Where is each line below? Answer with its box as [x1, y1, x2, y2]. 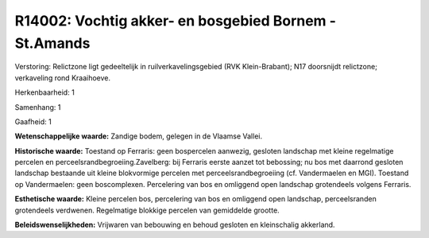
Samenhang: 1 [14, 102, 61, 111]
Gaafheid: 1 [14, 116, 52, 127]
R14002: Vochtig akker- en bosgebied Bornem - [14, 12, 337, 29]
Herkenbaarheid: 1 [14, 88, 75, 97]
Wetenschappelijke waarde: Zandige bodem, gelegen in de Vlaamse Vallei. [14, 131, 262, 141]
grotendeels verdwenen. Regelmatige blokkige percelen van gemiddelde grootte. [14, 205, 280, 215]
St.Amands [14, 34, 91, 52]
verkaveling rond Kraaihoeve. [14, 72, 111, 83]
